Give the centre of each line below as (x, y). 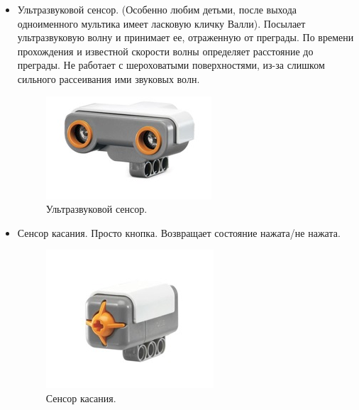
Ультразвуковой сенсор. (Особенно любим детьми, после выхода (157, 9)
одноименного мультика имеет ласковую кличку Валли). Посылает (161, 23)
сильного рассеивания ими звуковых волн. (109, 78)
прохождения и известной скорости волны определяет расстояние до (165, 51)
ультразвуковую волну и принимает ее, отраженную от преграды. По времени (186, 37)
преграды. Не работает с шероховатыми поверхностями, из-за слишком (171, 65)
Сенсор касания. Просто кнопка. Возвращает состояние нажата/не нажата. (179, 232)
